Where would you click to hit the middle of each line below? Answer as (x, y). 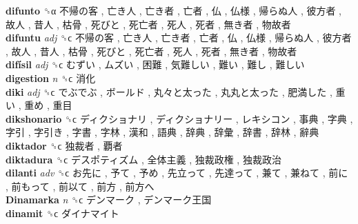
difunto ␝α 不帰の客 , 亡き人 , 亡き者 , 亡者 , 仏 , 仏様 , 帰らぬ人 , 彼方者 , (174, 10)
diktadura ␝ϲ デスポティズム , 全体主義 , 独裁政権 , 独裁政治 (143, 159)
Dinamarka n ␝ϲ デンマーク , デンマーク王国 (109, 200)
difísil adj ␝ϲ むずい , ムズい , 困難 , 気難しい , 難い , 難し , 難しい (155, 64)
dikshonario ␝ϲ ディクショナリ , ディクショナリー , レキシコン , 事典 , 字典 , (179, 118)
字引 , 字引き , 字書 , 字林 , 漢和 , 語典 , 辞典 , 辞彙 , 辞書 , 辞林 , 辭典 (162, 132)
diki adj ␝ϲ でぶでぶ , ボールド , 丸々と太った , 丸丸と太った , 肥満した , (169, 91)
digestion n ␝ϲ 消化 (51, 78)
